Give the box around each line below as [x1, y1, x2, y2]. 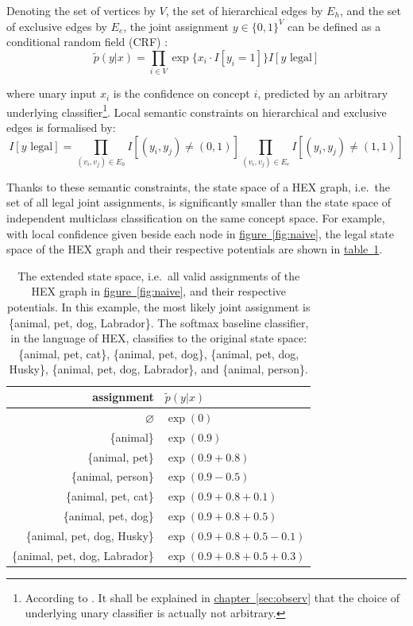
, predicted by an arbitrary [257, 85, 388, 102]
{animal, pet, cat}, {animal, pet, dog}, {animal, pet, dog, [18, 345, 299, 361]
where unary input [6, 85, 97, 102]
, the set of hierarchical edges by [165, 2, 323, 18]
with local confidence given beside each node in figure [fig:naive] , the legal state [6, 225, 394, 242]
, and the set [339, 2, 401, 18]
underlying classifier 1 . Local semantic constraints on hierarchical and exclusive [6, 101, 387, 120]
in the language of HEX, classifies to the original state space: [10, 330, 307, 346]
